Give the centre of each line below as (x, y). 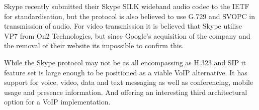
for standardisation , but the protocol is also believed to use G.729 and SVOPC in (130, 16)
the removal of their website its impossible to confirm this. (94, 45)
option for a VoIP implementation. (57, 102)
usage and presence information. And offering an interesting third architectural (126, 92)
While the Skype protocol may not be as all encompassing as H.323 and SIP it (125, 62)
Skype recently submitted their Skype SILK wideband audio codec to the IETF (127, 6)
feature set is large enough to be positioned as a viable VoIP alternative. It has (126, 72)
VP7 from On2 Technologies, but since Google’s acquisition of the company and (127, 35)
